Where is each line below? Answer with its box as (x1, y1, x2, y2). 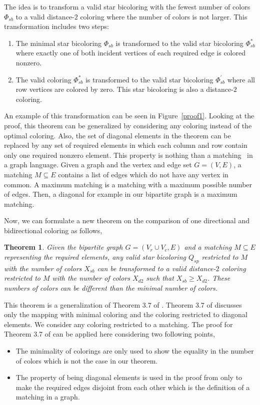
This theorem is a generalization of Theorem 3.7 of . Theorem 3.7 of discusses (4, 299, 242, 310)
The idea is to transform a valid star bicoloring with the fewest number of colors (4, 1, 250, 11)
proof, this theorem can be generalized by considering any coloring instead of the (4, 120, 252, 130)
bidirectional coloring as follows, (4, 225, 102, 235)
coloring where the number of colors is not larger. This (80, 11, 247, 21)
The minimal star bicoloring (15, 37, 102, 48)
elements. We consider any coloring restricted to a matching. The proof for (4, 319, 233, 329)
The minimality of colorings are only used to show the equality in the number (15, 346, 254, 356)
